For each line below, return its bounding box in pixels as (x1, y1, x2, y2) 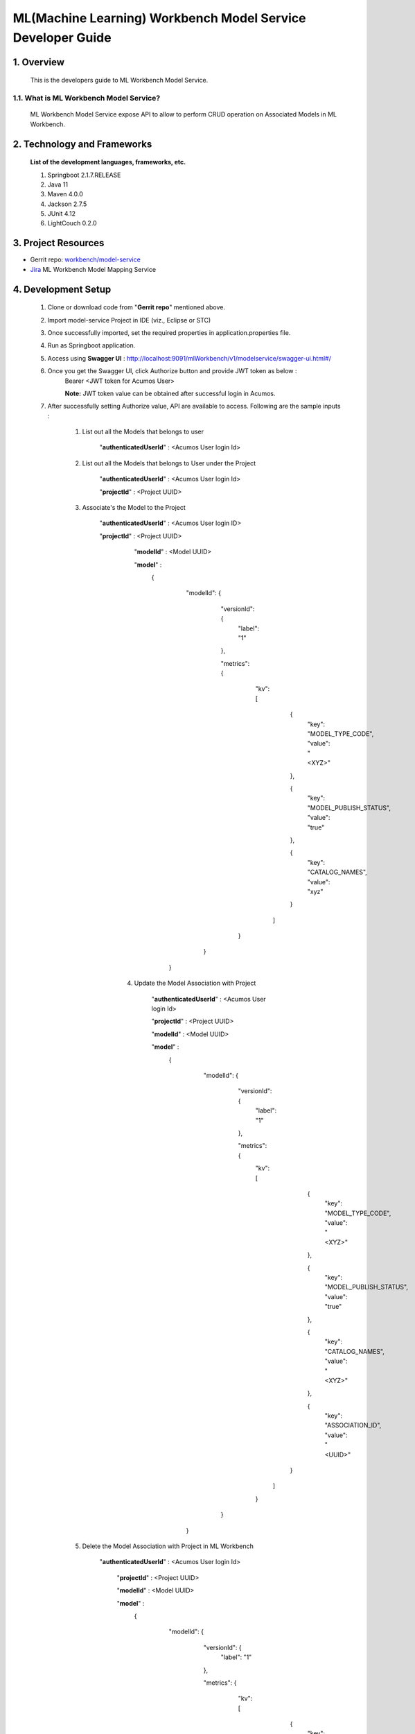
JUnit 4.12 (47, 209, 76, 218)
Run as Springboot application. (47, 341, 136, 350)
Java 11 (47, 180, 69, 189)
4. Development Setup (12, 283, 112, 295)
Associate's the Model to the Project (82, 504, 186, 512)
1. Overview (12, 56, 65, 68)
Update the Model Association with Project (134, 979, 256, 988)
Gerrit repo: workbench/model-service (30, 255, 141, 264)
